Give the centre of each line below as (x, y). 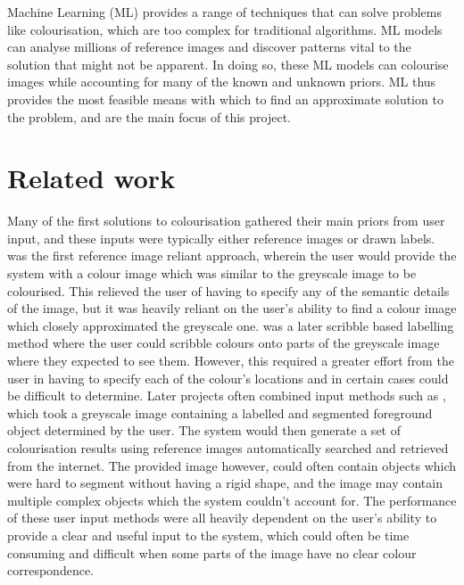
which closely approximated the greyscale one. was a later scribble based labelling (231, 325)
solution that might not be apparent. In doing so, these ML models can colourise (228, 64)
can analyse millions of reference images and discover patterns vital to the (209, 47)
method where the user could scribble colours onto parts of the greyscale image (224, 343)
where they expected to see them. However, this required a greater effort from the (231, 361)
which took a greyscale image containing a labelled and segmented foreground (220, 412)
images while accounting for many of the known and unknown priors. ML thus (222, 82)
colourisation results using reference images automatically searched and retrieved (228, 448)
